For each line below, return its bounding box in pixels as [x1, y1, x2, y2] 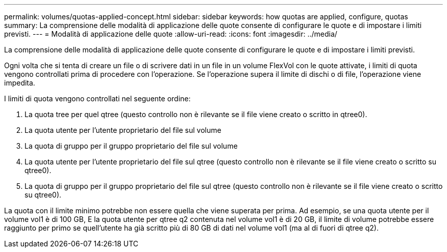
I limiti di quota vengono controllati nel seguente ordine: [4, 94, 191, 103]
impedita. [4, 78, 35, 87]
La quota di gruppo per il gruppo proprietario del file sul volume [24, 142, 238, 150]
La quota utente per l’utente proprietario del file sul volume [24, 126, 221, 134]
